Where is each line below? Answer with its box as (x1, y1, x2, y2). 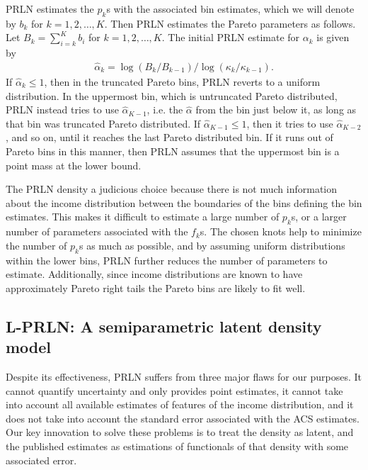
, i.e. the (146, 102, 183, 117)
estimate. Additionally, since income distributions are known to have (6, 267, 303, 281)
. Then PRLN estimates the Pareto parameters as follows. (104, 16, 356, 30)
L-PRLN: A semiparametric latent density (6, 315, 322, 337)
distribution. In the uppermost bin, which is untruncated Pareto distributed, (6, 88, 338, 103)
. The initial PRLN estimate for (161, 30, 300, 45)
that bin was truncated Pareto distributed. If (6, 116, 201, 130)
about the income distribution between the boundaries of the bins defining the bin (6, 195, 362, 210)
